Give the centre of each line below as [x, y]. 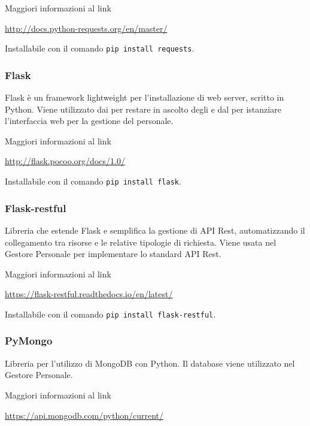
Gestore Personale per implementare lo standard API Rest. [113, 254]
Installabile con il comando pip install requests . [100, 48]
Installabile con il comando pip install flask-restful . [110, 314]
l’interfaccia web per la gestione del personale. [89, 121]
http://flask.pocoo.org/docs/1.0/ [65, 161]
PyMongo [29, 341]
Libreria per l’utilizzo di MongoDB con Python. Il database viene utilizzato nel [150, 363]
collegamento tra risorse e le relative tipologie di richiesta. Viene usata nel [141, 242]
